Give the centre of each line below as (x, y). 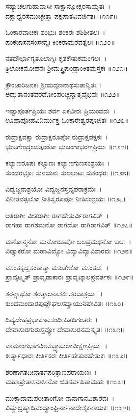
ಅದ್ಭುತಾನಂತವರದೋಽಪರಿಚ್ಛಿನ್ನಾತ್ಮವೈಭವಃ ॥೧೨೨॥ (63, 94)
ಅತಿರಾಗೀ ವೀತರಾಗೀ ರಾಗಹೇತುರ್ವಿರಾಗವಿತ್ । (57, 215)
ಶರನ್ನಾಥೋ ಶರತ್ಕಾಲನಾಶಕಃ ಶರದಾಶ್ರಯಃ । (54, 293)
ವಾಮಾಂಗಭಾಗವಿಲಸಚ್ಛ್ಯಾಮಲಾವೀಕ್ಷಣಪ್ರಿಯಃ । (56, 346)
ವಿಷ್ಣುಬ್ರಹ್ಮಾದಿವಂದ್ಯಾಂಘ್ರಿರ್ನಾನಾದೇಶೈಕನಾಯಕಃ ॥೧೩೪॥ (68, 407)
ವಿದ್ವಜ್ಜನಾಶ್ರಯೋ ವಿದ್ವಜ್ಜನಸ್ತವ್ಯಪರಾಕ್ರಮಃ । (54, 189)
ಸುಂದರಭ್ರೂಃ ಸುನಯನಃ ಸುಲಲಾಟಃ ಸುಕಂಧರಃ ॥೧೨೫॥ (68, 172)
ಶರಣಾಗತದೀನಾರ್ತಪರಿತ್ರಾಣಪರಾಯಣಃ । (51, 372)
